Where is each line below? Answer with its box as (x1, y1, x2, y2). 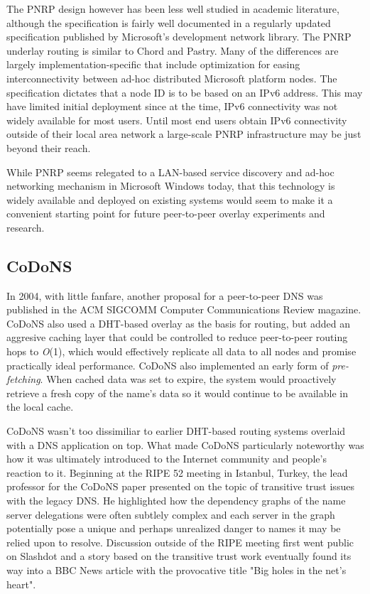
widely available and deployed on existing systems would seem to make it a (6, 192, 333, 207)
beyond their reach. (6, 140, 91, 155)
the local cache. (6, 399, 74, 414)
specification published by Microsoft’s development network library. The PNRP (6, 29, 352, 44)
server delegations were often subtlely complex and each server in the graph (6, 507, 335, 522)
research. (6, 220, 45, 234)
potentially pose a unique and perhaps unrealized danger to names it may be (6, 521, 341, 536)
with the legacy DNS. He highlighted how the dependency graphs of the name (6, 493, 346, 508)
